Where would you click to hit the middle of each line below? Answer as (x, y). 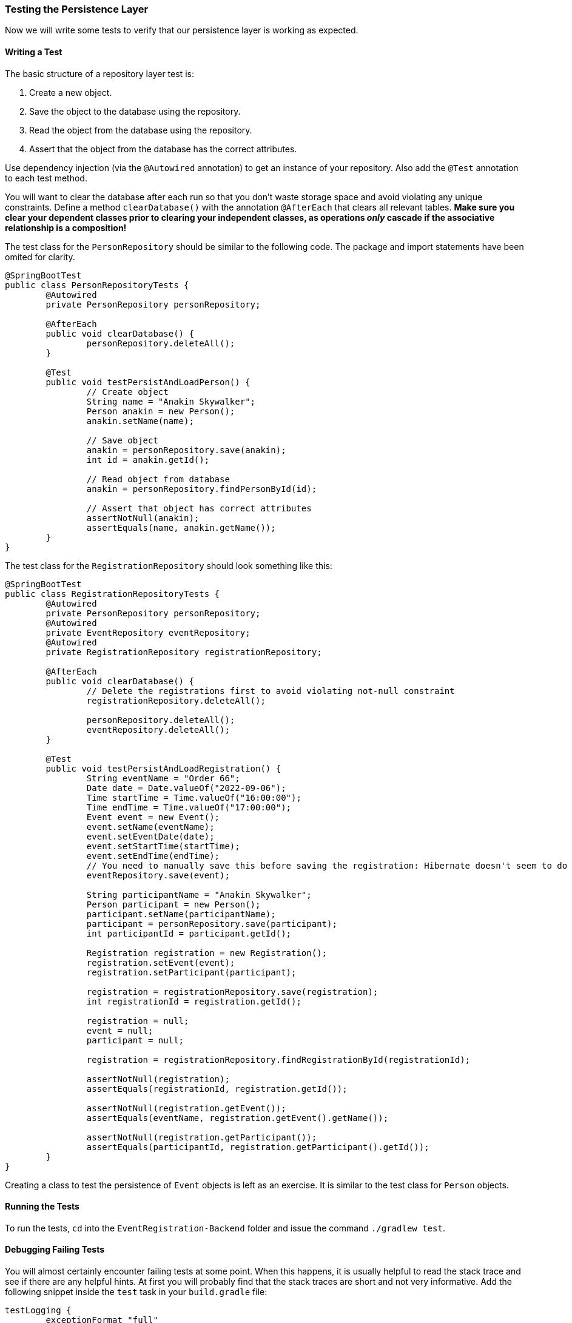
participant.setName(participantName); (181, 914)
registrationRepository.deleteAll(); (176, 700)
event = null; (120, 1030)
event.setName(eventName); (150, 826)
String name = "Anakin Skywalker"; (171, 401)
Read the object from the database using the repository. (141, 130)
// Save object (122, 440)
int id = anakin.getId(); (148, 460)
